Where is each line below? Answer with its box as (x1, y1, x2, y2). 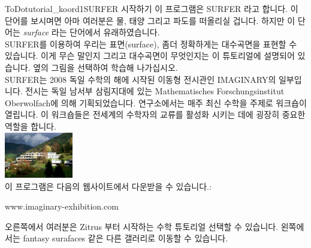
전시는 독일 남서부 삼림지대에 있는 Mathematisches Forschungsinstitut (25, 85, 285, 97)
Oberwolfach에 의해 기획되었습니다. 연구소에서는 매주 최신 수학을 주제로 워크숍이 (5, 96, 307, 109)
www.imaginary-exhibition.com (5, 200, 119, 213)
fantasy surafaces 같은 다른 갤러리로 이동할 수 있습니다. (23, 232, 228, 244)
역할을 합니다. (5, 119, 56, 132)
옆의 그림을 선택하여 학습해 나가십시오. (33, 61, 178, 73)
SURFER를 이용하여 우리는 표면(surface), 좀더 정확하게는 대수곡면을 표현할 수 (5, 37, 297, 50)
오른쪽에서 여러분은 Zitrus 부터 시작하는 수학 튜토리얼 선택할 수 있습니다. (5, 220, 279, 232)
